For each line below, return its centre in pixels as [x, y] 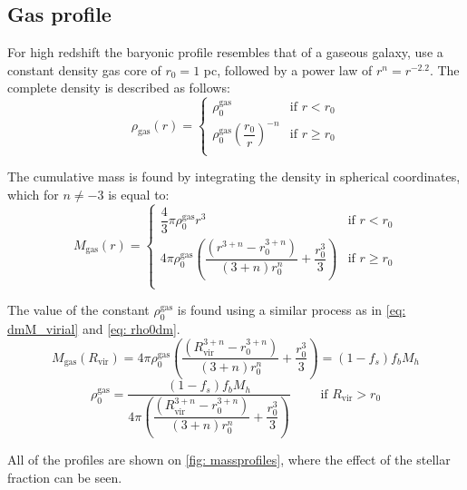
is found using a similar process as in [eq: [292, 310]
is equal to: [139, 194]
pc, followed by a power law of [288, 69]
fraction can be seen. [65, 477]
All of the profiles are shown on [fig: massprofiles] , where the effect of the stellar [229, 460]
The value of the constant [78, 310]
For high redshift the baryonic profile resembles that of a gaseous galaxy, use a [225, 52]
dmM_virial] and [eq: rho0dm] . [94, 328]
